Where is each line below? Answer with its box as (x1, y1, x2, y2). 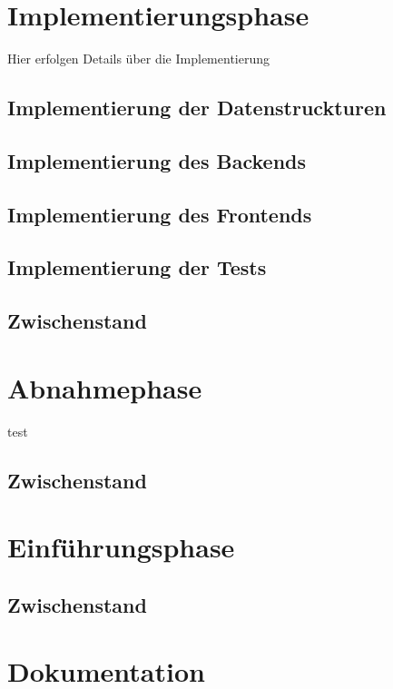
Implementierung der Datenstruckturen (7, 94, 387, 122)
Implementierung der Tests (7, 253, 267, 281)
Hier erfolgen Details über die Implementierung (7, 49, 270, 68)
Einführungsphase (7, 528, 235, 566)
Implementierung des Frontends (7, 200, 312, 228)
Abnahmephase (7, 369, 202, 406)
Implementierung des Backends (7, 146, 307, 174)
